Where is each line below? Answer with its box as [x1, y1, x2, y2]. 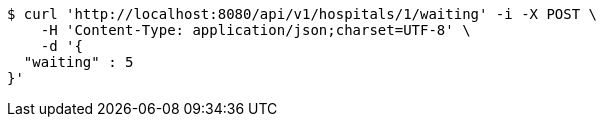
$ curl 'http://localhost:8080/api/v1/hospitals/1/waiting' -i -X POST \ [7, 6, 598, 22]
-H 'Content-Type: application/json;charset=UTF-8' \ [40, 22, 471, 38]
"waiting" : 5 [23, 54, 134, 70]
